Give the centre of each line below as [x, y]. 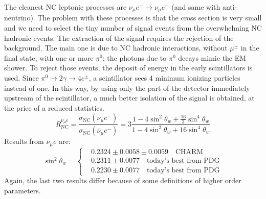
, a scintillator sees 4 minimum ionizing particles [164, 78]
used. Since [21, 78]
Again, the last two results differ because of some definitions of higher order [123, 180]
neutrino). [20, 18]
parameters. [23, 190]
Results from [24, 141]
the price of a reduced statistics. [54, 107]
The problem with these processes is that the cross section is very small [150, 18]
